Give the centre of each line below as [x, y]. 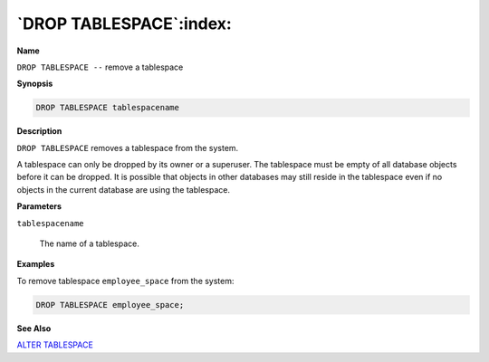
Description [39, 131]
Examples [36, 264]
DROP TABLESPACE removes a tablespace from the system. [128, 148]
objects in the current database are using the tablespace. [124, 189]
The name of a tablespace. [90, 243]
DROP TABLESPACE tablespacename [108, 108]
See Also [34, 328]
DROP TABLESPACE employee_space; [110, 305]
